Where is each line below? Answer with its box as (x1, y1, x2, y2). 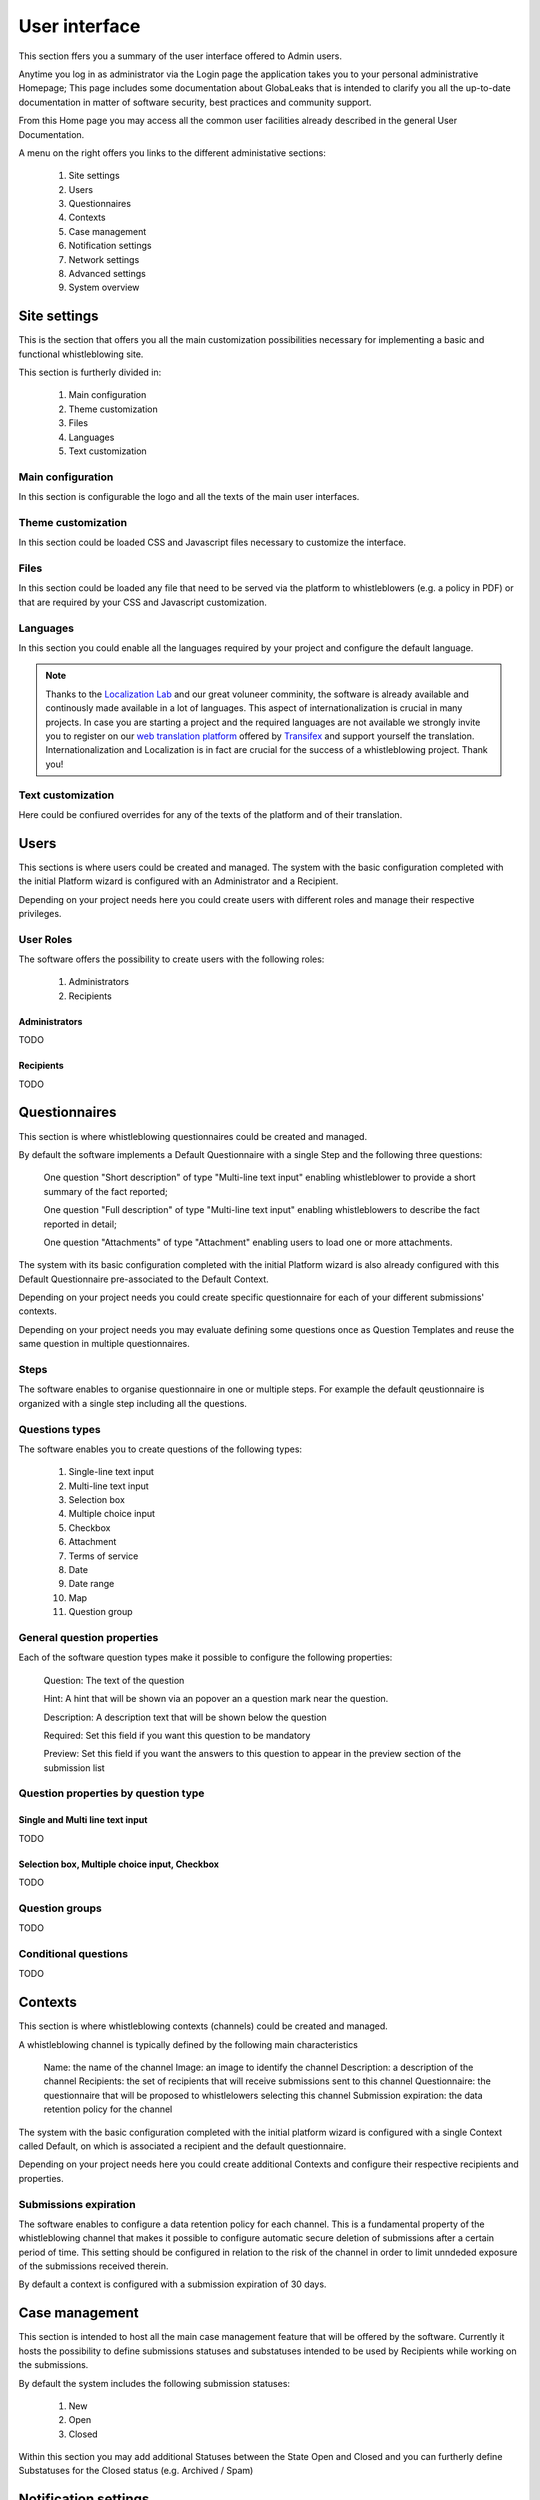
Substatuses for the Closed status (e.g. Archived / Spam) (18, 2465, 254, 2477)
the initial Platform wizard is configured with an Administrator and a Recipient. (18, 875, 339, 887)
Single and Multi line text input (18, 1814, 148, 1826)
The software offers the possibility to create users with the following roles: (18, 953, 325, 965)
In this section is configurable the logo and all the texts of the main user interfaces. (18, 491, 360, 503)
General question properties (18, 1630, 159, 1644)
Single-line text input (68, 1466, 155, 1478)
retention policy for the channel (43, 2103, 173, 2115)
